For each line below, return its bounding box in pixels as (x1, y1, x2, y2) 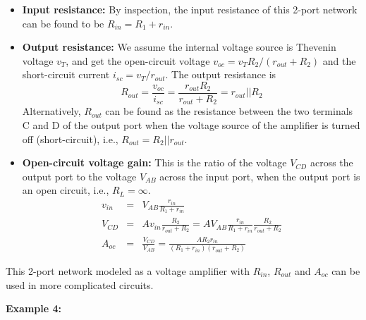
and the (322, 53, 356, 68)
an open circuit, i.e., (22, 183, 109, 197)
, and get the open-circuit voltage (66, 53, 210, 68)
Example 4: (6, 301, 61, 316)
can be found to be (22, 16, 104, 30)
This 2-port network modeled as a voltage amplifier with (6, 264, 250, 278)
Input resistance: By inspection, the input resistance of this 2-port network (22, 2, 358, 16)
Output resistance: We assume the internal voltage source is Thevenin (22, 39, 336, 54)
